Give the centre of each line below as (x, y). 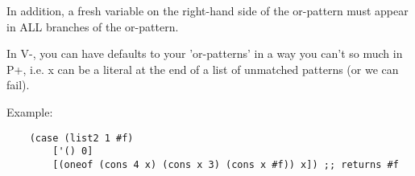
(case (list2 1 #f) (81, 138)
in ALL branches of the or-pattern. (93, 26)
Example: (30, 111)
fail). (18, 85)
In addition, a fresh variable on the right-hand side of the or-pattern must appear (207, 10)
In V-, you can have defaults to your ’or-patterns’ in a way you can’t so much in (205, 53)
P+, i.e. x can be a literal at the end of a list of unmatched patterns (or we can (203, 69)
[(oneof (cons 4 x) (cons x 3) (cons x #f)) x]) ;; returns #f (226, 164)
